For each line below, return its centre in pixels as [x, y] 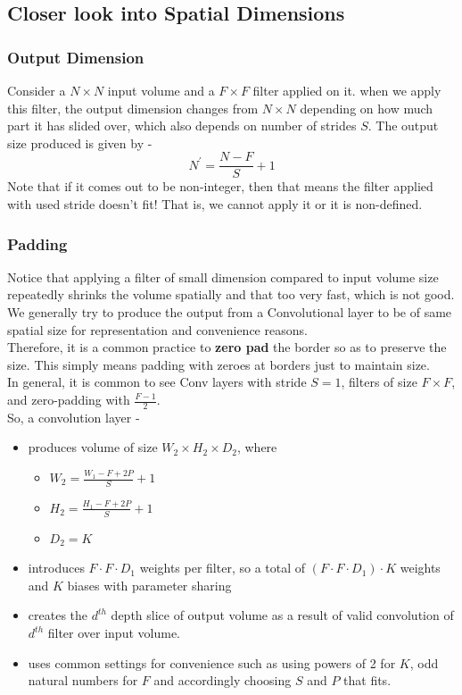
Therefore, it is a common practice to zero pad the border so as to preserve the [227, 347]
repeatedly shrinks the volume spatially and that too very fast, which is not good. [231, 294]
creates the [58, 615]
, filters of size [379, 382]
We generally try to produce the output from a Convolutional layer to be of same [230, 312]
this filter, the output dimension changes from [133, 108]
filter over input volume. [114, 633]
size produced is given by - [80, 142]
